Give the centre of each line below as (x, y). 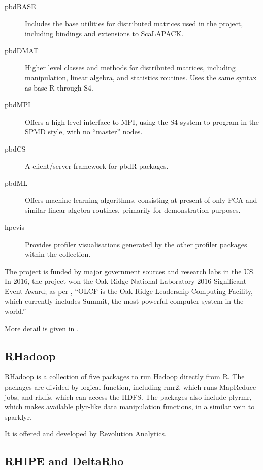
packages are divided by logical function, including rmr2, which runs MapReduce (130, 387)
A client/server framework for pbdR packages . (97, 166)
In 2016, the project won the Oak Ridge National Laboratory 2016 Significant (126, 281)
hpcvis (14, 227)
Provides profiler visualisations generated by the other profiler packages (136, 244)
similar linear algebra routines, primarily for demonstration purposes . (133, 210)
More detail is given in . (42, 328)
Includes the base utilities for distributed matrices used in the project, (134, 23)
